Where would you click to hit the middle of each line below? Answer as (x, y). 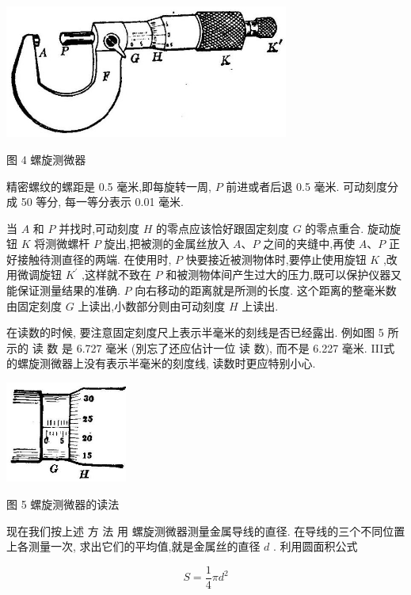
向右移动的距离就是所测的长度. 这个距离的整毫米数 (266, 290)
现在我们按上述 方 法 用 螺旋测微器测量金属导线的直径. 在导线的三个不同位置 (206, 530)
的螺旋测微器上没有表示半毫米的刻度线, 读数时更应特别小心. (161, 363)
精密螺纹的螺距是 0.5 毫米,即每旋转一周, (109, 186)
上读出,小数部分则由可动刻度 (152, 305)
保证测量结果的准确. (68, 290)
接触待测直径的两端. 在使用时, (94, 259)
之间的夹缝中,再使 (309, 244)
